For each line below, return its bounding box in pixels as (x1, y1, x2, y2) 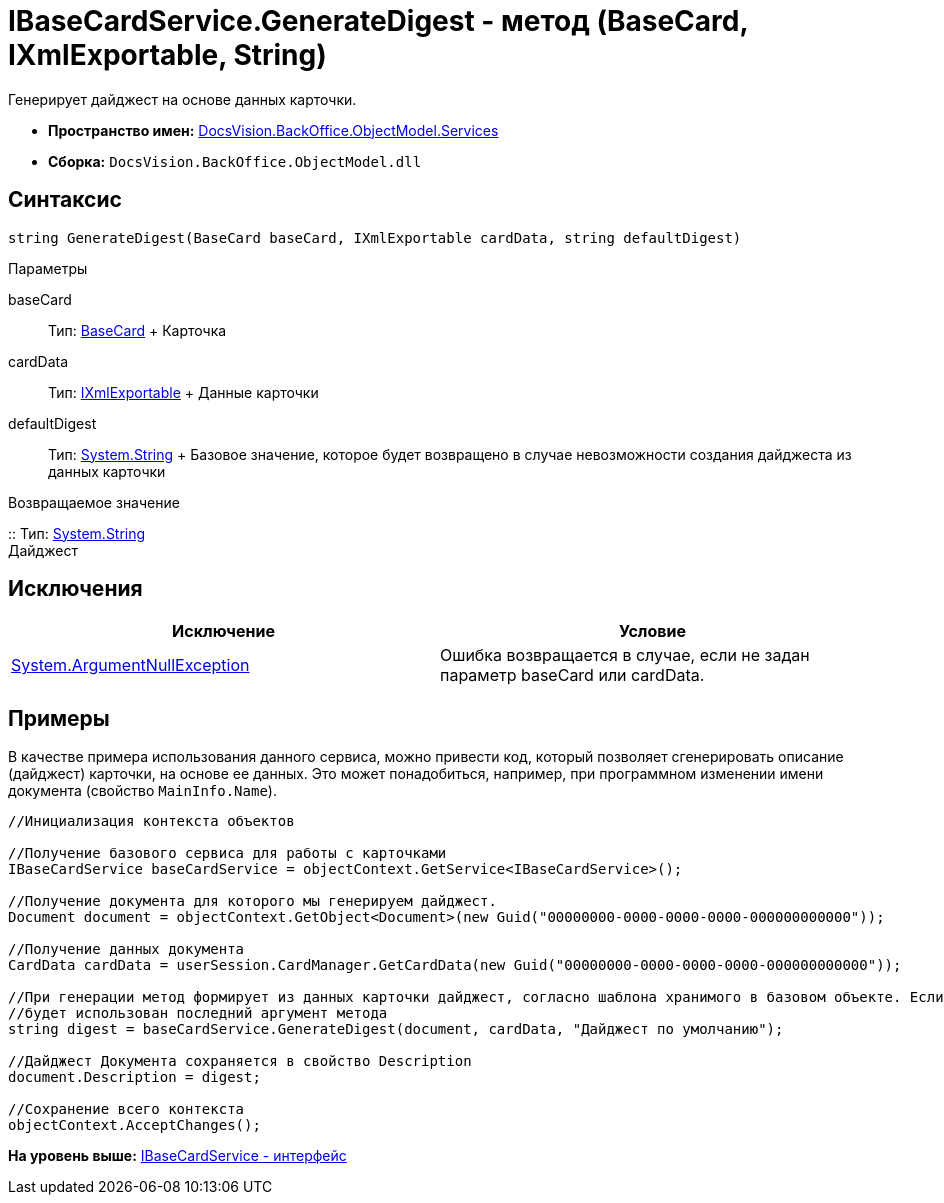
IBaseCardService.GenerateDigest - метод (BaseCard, (8, 4, 748, 38)
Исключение (172, 621, 275, 642)
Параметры (8, 259, 88, 277)
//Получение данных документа (8, 941, 245, 958)
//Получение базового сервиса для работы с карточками (8, 845, 447, 862)
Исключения (8, 576, 143, 602)
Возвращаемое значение (8, 493, 180, 511)
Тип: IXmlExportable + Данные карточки (48, 383, 319, 401)
